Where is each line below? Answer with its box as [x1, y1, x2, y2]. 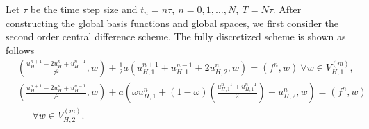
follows [6, 42, 35, 57]
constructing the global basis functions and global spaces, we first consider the [6, 15, 339, 30]
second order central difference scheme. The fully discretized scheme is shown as [6, 29, 346, 44]
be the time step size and [30, 2, 138, 16]
